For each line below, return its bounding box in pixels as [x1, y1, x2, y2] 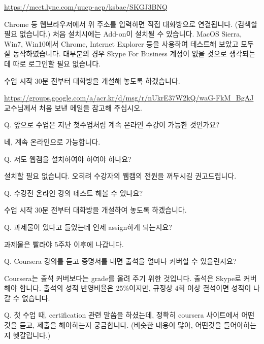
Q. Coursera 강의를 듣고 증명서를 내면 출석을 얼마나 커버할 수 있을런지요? [4, 256, 237, 266]
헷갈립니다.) [13, 329, 51, 340]
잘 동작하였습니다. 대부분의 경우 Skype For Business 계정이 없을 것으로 [4, 48, 227, 59]
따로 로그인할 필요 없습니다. [13, 58, 101, 68]
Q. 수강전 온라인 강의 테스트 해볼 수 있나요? [4, 187, 143, 198]
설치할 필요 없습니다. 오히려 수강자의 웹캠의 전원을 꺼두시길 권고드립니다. [4, 170, 237, 181]
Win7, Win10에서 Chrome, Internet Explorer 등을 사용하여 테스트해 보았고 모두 [4, 38, 254, 49]
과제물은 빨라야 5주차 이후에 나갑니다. [4, 238, 124, 249]
